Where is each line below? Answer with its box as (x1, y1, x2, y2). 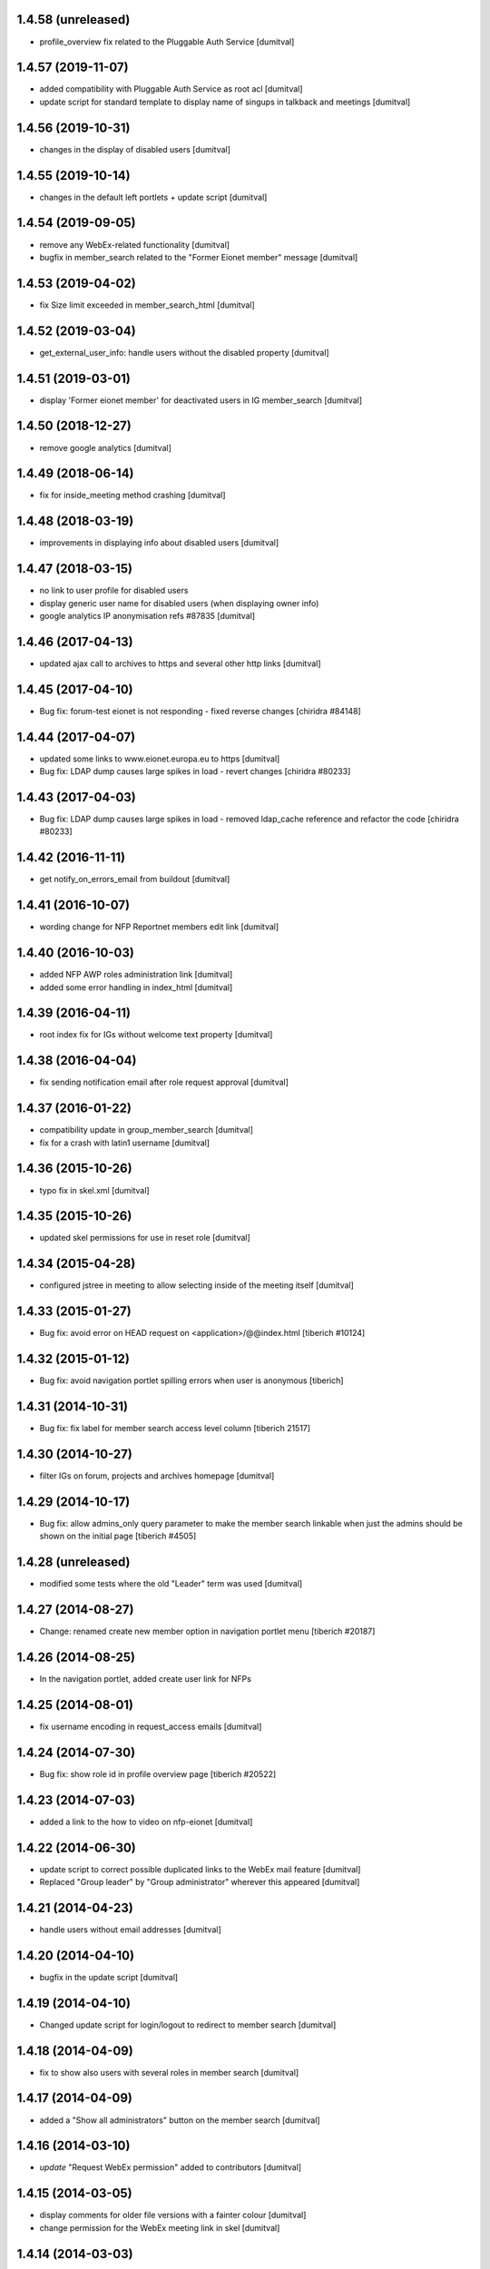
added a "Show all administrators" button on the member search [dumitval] (39, 2115, 321, 2126)
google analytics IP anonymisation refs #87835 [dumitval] (39, 611, 256, 622)
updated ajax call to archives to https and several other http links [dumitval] (39, 658, 321, 669)
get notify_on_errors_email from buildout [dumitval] (39, 874, 230, 885)
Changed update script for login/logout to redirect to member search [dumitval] (39, 2019, 337, 2030)
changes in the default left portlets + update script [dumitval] (39, 192, 268, 202)
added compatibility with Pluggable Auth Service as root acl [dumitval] (39, 83, 303, 94)
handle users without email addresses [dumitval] (39, 1924, 221, 1935)
